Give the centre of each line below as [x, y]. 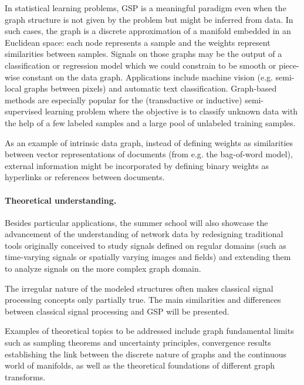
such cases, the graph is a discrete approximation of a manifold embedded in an [148, 31]
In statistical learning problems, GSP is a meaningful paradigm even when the [146, 8]
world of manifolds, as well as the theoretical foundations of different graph [140, 365]
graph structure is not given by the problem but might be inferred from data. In [149, 19]
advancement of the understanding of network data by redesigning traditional [144, 234]
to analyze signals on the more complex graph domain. [103, 269]
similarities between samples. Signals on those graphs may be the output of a [143, 54]
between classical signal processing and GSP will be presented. [117, 311]
